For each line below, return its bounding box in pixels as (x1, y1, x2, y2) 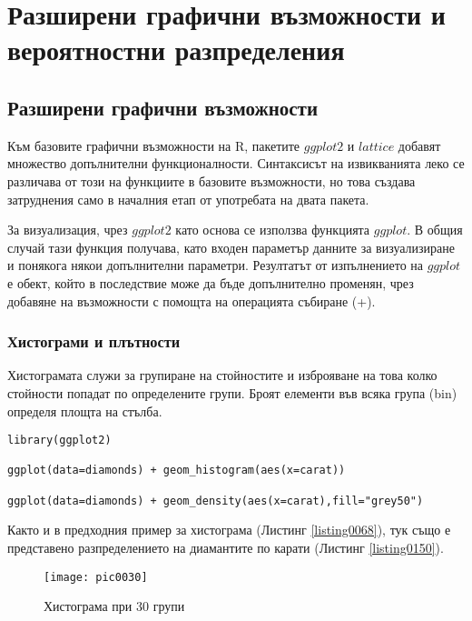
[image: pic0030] (44, 570, 148, 584)
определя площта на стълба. (7, 401, 162, 420)
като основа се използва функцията (175, 220, 370, 239)
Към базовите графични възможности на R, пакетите (7, 135, 300, 155)
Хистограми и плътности (7, 330, 181, 353)
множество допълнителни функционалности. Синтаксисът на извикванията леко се (7, 154, 465, 173)
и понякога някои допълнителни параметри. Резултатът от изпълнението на (7, 255, 423, 275)
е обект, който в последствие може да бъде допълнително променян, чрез (7, 273, 414, 292)
